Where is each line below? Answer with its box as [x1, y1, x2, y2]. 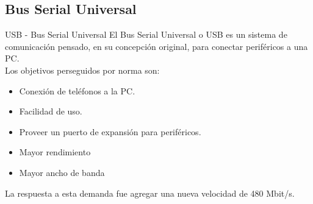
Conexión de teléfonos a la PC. [19, 84, 135, 97]
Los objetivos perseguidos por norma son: [5, 63, 160, 76]
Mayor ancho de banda [19, 166, 105, 178]
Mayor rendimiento [19, 146, 91, 158]
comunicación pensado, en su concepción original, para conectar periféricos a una [5, 40, 308, 52]
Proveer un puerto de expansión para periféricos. [19, 125, 201, 138]
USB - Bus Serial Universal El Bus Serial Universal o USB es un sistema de [5, 28, 287, 41]
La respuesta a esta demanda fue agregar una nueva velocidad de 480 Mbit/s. [5, 186, 295, 199]
